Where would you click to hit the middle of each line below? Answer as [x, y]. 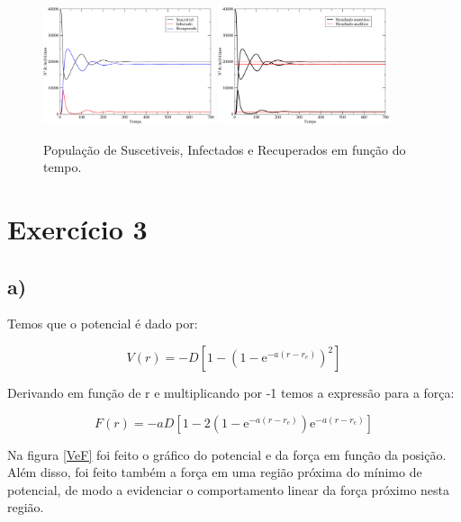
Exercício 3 [77, 229]
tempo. [63, 167]
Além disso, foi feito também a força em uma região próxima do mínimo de [215, 472]
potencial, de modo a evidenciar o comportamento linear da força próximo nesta [229, 489]
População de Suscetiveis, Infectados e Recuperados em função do [225, 149]
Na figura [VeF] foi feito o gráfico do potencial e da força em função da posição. [227, 454]
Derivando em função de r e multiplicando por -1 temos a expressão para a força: [231, 393]
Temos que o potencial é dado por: [103, 324]
